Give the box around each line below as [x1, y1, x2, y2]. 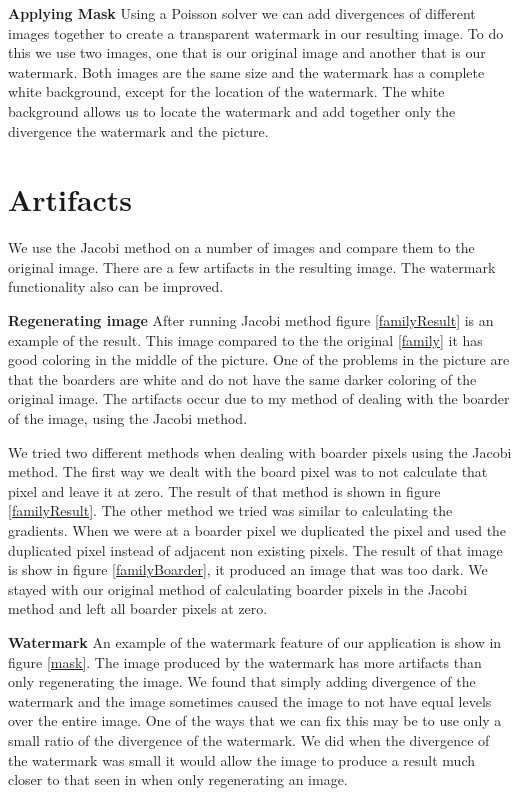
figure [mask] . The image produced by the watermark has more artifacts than [8, 651, 482, 672]
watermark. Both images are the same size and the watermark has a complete [8, 61, 485, 82]
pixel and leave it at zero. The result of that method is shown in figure [8, 480, 441, 501]
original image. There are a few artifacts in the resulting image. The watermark [8, 256, 496, 277]
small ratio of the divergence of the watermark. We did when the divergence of [8, 729, 490, 750]
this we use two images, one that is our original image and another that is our [8, 42, 486, 63]
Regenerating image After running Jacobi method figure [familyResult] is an [8, 310, 494, 331]
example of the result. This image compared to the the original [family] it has [8, 329, 483, 350]
